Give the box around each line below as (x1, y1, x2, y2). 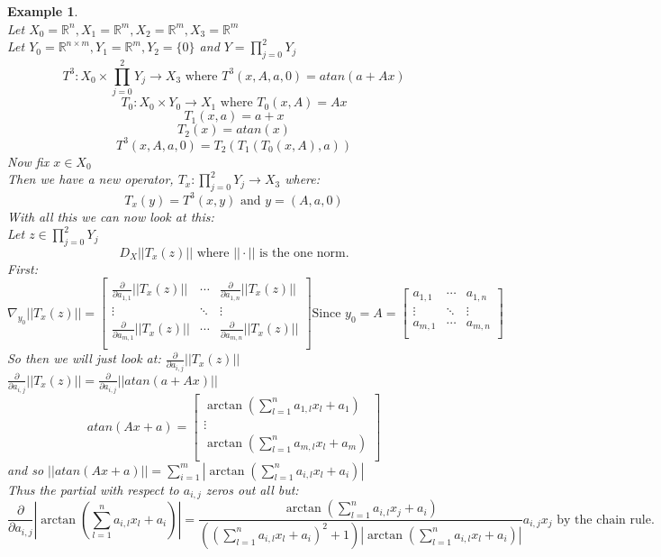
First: (7, 259, 39, 278)
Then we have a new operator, (7, 169, 174, 188)
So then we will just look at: (7, 349, 161, 368)
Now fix (7, 151, 50, 170)
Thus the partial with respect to (7, 479, 179, 498)
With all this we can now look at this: (7, 206, 214, 225)
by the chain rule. (557, 513, 655, 526)
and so (7, 460, 44, 479)
